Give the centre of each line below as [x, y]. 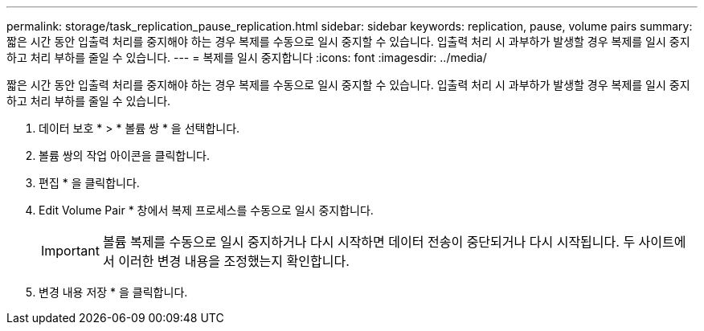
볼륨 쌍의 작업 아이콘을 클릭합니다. [124, 155]
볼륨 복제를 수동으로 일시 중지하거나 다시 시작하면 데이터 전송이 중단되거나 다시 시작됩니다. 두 [369, 242]
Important [70, 251]
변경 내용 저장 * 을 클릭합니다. [113, 292]
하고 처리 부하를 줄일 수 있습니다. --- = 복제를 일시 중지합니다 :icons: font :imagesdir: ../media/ [247, 57]
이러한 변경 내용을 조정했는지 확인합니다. [234, 261]
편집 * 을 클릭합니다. [89, 183]
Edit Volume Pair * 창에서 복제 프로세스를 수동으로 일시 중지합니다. [206, 210]
